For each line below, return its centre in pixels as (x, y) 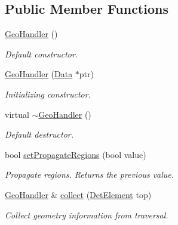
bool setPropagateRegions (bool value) (76, 154)
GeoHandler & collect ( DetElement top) (78, 194)
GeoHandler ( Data (39, 74)
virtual (17, 114)
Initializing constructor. (48, 94)
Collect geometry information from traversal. (87, 215)
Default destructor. (39, 134)
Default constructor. (42, 54)
